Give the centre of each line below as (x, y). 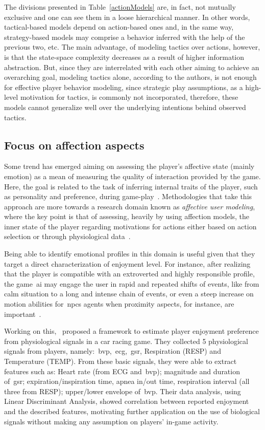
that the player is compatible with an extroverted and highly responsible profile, (129, 274)
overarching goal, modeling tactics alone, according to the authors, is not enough (130, 77)
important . (23, 314)
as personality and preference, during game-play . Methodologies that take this (128, 196)
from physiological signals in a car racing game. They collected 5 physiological (126, 341)
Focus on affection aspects (74, 145)
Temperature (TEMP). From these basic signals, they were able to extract (121, 361)
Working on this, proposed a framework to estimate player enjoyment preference (131, 331)
